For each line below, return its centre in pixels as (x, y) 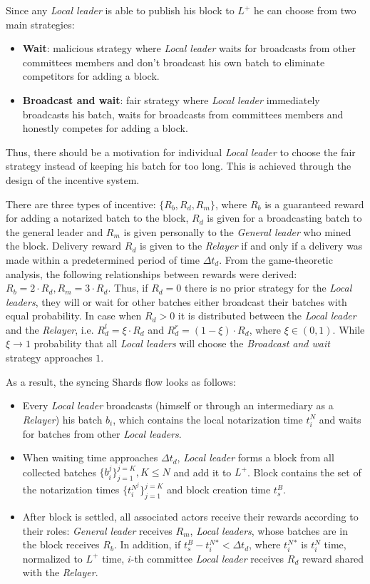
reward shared (333, 558)
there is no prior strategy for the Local (268, 288)
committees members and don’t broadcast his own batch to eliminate (174, 62)
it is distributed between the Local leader (267, 316)
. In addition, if (147, 544)
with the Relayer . (60, 572)
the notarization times (71, 490)
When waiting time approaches (90, 457)
